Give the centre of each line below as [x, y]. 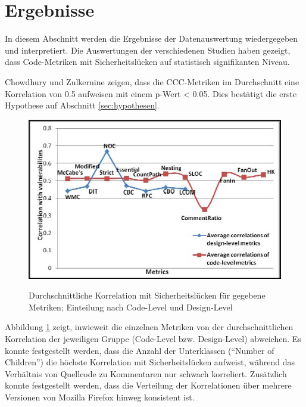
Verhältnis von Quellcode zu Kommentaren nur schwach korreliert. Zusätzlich [146, 373]
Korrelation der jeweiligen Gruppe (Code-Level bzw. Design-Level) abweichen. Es [153, 338]
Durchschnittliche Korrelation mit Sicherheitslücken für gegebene [147, 295]
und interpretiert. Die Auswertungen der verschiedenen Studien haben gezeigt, [148, 50]
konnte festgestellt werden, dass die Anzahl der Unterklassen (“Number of [140, 350]
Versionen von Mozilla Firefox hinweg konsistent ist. [100, 397]
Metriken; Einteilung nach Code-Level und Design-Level [131, 307]
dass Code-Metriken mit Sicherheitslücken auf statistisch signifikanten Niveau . [147, 62]
